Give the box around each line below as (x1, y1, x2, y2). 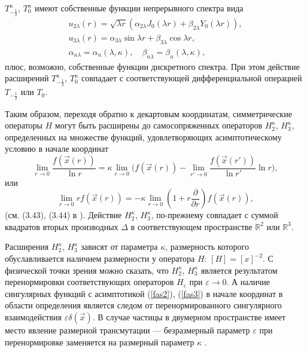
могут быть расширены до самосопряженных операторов (54, 119, 263, 131)
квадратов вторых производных (5, 220, 118, 232)
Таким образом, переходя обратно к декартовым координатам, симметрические (5, 107, 292, 120)
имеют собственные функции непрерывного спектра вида (34, 2, 244, 14)
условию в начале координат (5, 142, 109, 155)
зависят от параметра (81, 240, 158, 253)
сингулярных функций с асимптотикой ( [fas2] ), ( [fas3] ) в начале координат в (5, 287, 283, 299)
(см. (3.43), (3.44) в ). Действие (5, 209, 122, 221)
